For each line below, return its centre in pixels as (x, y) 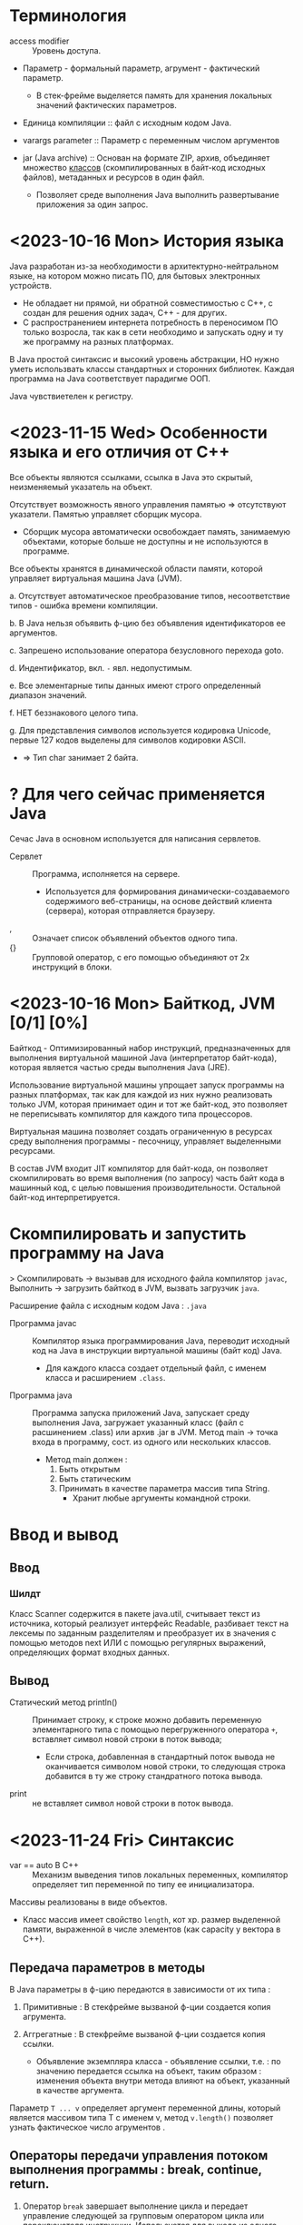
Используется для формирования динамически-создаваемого (167, 891)
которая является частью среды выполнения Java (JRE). (120, 1067)
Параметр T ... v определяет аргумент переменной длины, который (145, 2108)
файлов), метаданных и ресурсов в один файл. (113, 177)
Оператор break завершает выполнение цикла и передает (135, 2206)
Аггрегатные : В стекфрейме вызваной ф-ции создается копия (144, 2034)
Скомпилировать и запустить (128, 1233)
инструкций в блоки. (72, 967)
